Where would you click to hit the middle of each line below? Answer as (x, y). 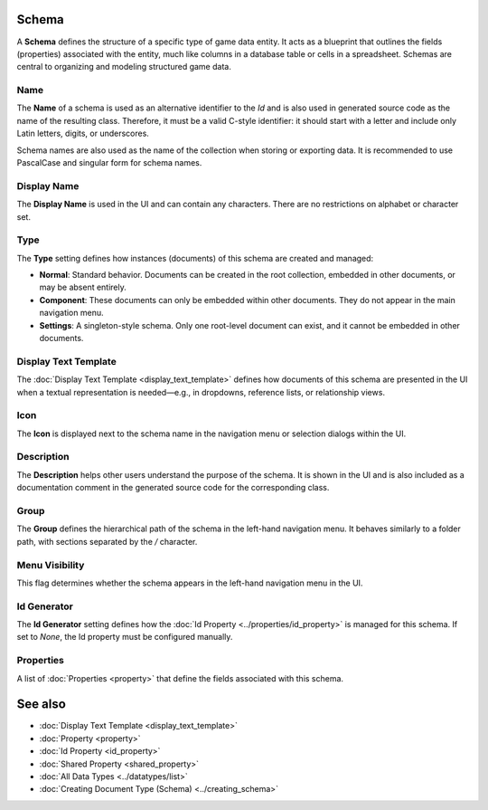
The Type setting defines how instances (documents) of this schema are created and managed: (195, 258)
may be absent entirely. (83, 287)
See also (42, 705)
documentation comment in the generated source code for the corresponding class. (173, 488)
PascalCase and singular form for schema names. (109, 162)
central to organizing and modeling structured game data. (124, 67)
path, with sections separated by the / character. (107, 541)
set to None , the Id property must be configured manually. (125, 637)
